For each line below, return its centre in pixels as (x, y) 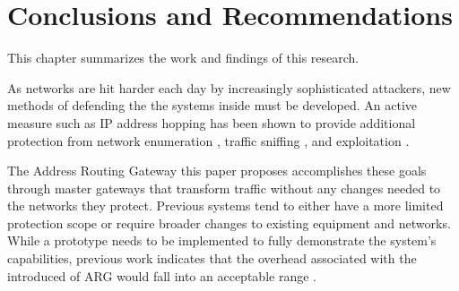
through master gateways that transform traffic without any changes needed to (224, 188)
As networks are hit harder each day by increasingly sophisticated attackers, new (229, 87)
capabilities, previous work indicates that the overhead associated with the (212, 258)
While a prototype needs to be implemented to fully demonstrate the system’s (222, 240)
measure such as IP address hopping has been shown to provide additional (212, 122)
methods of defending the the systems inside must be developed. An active (212, 105)
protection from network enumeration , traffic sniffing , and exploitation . (208, 140)
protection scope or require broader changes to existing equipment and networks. (229, 223)
